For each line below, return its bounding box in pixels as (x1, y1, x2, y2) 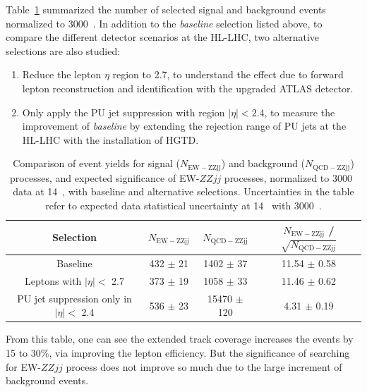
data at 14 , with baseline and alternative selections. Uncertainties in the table (13, 184, 354, 199)
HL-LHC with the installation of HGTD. (22, 132, 199, 147)
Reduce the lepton (22, 67, 102, 82)
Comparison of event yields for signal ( (13, 156, 180, 171)
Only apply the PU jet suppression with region (22, 104, 225, 119)
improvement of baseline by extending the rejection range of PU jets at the (22, 118, 347, 133)
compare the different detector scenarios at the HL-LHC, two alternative (6, 30, 320, 44)
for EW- (6, 359, 42, 374)
